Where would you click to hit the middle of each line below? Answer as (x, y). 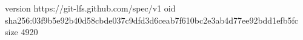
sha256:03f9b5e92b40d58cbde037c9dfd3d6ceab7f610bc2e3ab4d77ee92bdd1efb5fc (151, 20)
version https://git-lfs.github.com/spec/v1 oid (90, 8)
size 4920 (22, 32)
